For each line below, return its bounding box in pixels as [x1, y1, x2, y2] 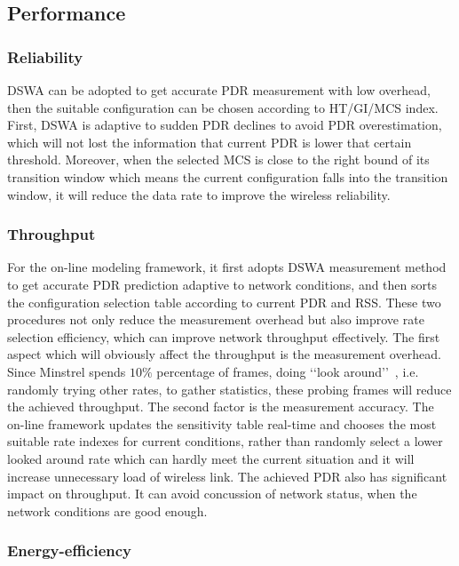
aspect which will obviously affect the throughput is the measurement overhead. [7, 345, 441, 363]
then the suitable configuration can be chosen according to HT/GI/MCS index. [7, 98, 439, 116]
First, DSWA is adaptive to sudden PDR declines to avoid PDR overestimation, [7, 116, 442, 134]
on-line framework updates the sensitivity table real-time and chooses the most [7, 414, 437, 433]
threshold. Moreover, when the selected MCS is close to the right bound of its [7, 150, 430, 169]
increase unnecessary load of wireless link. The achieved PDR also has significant [7, 466, 447, 485]
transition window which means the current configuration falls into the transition [7, 167, 448, 186]
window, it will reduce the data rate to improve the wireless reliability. [7, 185, 391, 203]
